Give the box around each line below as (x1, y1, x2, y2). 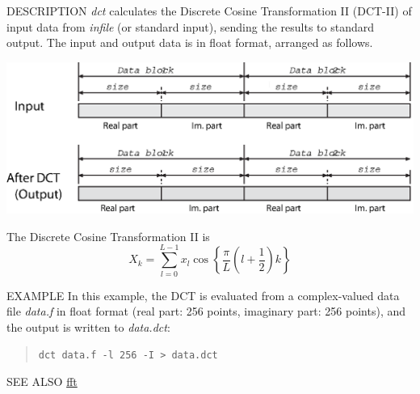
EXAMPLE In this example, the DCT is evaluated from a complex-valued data (6, 286, 400, 303)
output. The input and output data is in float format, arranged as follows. (6, 34, 373, 51)
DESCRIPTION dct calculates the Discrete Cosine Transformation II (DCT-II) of (6, 2, 412, 19)
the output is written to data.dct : (6, 318, 170, 335)
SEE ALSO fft (6, 373, 78, 390)
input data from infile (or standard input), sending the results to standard (6, 18, 374, 35)
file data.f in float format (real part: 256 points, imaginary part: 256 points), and (6, 303, 406, 320)
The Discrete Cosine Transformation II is (6, 227, 210, 244)
